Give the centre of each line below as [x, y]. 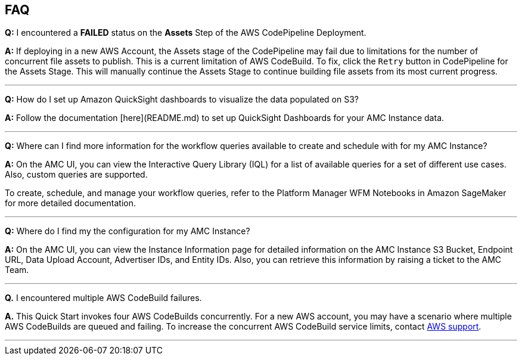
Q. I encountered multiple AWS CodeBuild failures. [103, 298]
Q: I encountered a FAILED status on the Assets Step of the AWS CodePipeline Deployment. [186, 33]
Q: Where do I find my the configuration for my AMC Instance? [128, 231]
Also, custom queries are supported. [76, 175]
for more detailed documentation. [70, 203]
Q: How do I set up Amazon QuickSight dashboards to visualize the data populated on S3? [182, 100]
